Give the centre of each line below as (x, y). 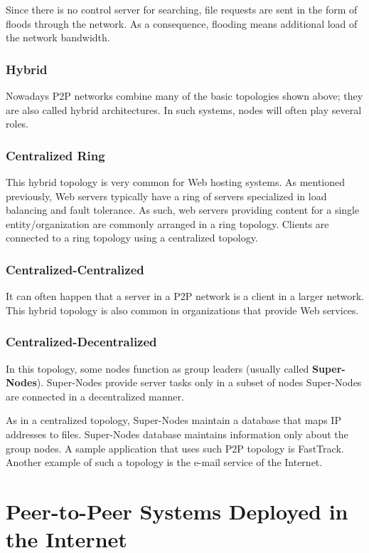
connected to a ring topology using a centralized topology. (132, 238)
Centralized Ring (55, 155)
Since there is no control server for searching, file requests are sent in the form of (182, 9)
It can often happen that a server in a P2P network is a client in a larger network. (185, 296)
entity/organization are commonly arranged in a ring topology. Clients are (167, 223)
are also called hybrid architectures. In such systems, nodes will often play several (184, 109)
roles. (17, 124)
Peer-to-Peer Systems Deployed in (177, 511)
